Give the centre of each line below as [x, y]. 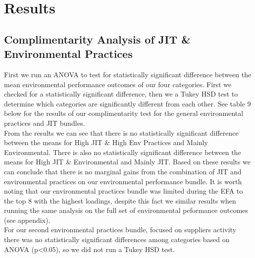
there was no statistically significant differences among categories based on [117, 239]
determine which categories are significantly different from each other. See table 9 [127, 103]
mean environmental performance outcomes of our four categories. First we [118, 84]
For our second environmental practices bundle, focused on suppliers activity [120, 230]
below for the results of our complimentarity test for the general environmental [124, 113]
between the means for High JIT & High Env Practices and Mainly [106, 142]
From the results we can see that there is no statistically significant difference [121, 132]
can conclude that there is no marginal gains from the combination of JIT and [123, 171]
